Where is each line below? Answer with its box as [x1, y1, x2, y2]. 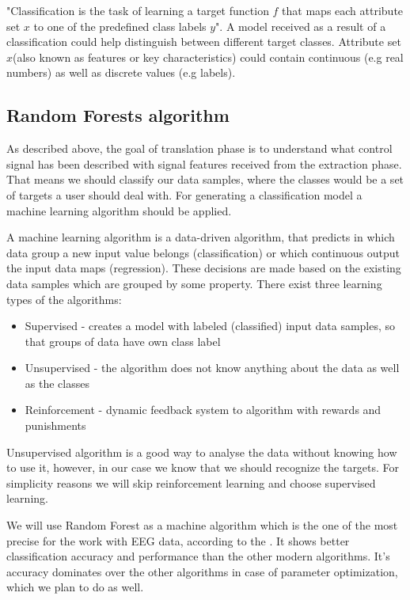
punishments [25, 417, 86, 434]
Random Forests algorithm [6, 103, 230, 127]
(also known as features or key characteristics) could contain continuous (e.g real [13, 48, 404, 65]
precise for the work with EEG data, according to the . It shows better [6, 532, 350, 549]
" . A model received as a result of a [215, 17, 386, 34]
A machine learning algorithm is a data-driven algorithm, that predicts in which [6, 229, 395, 245]
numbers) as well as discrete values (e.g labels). [6, 64, 236, 81]
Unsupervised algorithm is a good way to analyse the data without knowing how [6, 443, 397, 460]
